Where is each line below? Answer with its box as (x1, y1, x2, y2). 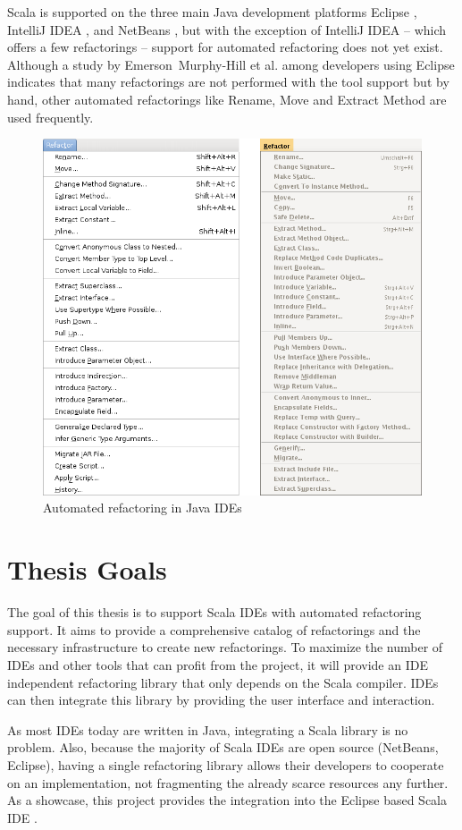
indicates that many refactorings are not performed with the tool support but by (7, 72, 449, 91)
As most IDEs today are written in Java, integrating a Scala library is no (7, 720, 408, 739)
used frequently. (7, 107, 94, 126)
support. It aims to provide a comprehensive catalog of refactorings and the (7, 620, 421, 639)
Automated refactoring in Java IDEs (43, 498, 242, 517)
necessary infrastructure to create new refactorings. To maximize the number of (7, 638, 443, 656)
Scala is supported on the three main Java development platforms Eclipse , (7, 3, 417, 21)
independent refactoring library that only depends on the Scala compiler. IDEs (7, 673, 439, 691)
